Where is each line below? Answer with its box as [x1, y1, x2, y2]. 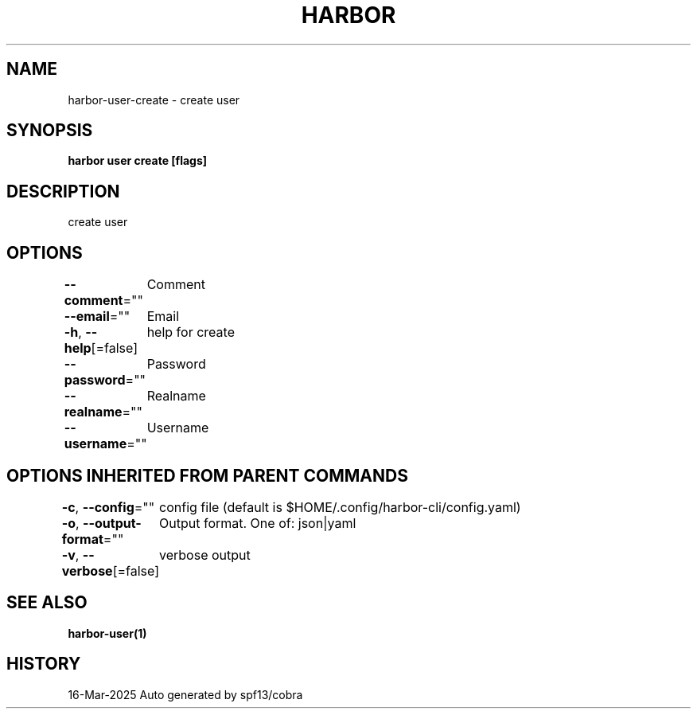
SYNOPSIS [6, 120, 93, 141]
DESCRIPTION [6, 181, 120, 201]
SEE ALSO [6, 592, 88, 613]
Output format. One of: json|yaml [159, 514, 356, 531]
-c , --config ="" [61, 498, 155, 515]
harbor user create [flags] [68, 154, 208, 168]
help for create [146, 324, 235, 341]
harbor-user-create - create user [68, 92, 240, 107]
